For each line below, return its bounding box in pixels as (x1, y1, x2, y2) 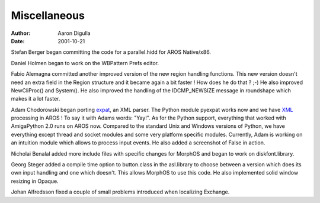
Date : (11, 37, 25, 44)
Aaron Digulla (57, 30, 91, 37)
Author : (11, 30, 31, 37)
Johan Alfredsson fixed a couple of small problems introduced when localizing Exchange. (11, 188, 230, 195)
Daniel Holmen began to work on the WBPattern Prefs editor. (11, 59, 159, 66)
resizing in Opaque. (11, 178, 59, 185)
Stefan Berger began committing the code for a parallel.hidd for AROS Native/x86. (11, 49, 212, 56)
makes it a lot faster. (11, 95, 60, 102)
